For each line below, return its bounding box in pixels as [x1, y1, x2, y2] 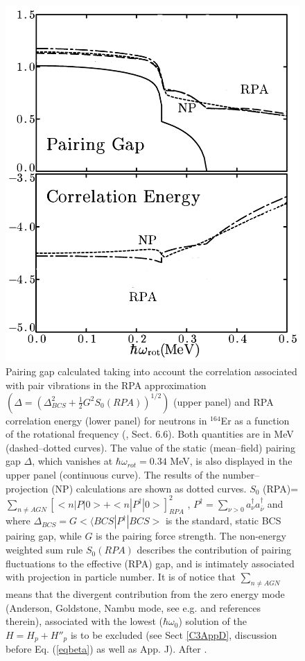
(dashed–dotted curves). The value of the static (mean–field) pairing [6, 440, 295, 454]
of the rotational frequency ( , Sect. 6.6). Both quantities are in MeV [6, 427, 294, 441]
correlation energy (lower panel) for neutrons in [6, 413, 207, 427]
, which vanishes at [32, 454, 113, 468]
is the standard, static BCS [165, 513, 281, 528]
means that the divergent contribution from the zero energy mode [6, 587, 285, 601]
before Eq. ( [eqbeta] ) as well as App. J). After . [6, 642, 207, 656]
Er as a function [220, 413, 290, 427]
